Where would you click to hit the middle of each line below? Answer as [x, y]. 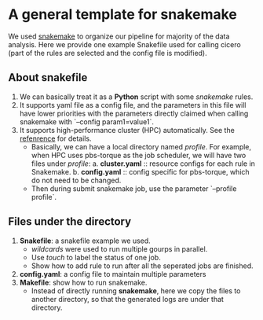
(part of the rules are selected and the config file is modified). [108, 53]
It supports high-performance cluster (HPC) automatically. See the [127, 130]
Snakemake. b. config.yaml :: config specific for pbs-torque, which [140, 171]
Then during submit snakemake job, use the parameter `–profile [134, 188]
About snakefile [48, 77]
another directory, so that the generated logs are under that [127, 299]
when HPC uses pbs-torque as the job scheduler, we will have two [139, 155]
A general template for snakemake [123, 15]
